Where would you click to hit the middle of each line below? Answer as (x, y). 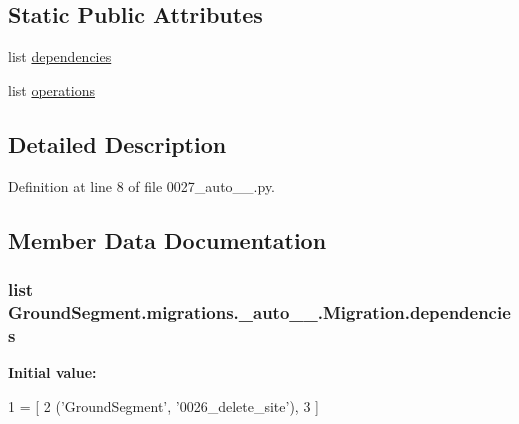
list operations (51, 89)
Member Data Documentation (167, 239)
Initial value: (52, 372)
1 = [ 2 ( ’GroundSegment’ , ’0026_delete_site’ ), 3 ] (163, 405)
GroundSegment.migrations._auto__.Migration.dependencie (259, 311)
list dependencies (60, 56)
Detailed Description (117, 143)
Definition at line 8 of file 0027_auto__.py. (142, 185)
